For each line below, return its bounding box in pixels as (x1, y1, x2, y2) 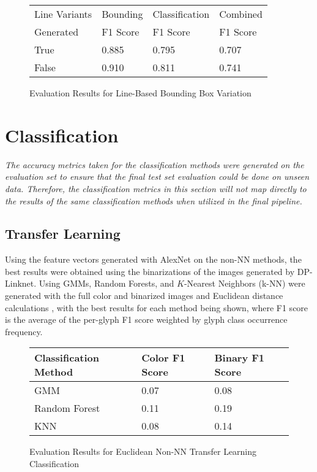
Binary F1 (214, 350, 265, 365)
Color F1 (141, 350, 185, 365)
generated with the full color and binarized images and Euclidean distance (5, 289, 283, 302)
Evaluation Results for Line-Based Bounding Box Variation (29, 87, 252, 99)
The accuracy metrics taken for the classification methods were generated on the (5, 158, 304, 171)
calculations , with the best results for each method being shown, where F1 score (5, 301, 308, 314)
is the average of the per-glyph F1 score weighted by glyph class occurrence (5, 313, 288, 326)
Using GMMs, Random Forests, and (39, 277, 174, 290)
